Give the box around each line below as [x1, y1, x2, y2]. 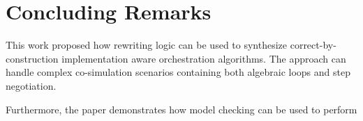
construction [6, 51, 59, 65]
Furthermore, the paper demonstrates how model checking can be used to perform [6, 102, 357, 116]
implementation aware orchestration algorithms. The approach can [61, 51, 346, 65]
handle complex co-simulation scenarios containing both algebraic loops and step [6, 65, 350, 79]
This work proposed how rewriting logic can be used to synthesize [6, 38, 288, 52]
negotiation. [6, 78, 57, 92]
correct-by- [290, 38, 336, 52]
